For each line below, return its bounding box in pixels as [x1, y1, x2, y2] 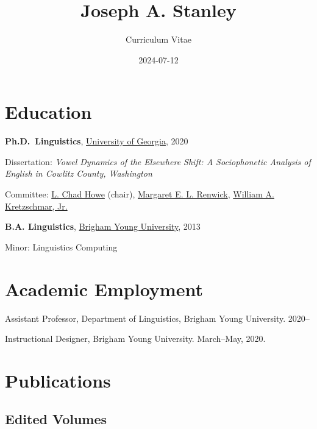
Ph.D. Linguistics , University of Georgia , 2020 [5, 135, 188, 147]
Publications [5, 367, 111, 392]
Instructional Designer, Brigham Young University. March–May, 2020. [5, 332, 266, 345]
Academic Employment [5, 276, 203, 301]
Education [5, 99, 92, 124]
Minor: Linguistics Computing [5, 240, 118, 253]
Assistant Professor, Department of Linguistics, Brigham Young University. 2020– [5, 311, 310, 324]
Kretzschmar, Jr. [5, 199, 68, 212]
